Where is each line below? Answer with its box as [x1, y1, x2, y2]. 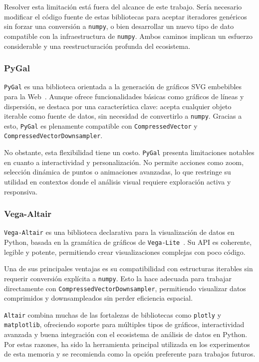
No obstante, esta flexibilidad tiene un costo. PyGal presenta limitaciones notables [4, 147, 255, 158]
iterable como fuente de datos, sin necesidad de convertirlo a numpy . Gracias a [4, 111, 242, 121]
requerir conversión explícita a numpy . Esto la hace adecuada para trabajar [4, 273, 232, 283]
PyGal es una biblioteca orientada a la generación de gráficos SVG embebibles [4, 81, 242, 92]
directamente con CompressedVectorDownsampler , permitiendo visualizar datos [4, 283, 246, 293]
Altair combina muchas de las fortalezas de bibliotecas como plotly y [4, 309, 222, 320]
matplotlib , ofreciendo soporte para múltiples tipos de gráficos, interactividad [4, 319, 245, 330]
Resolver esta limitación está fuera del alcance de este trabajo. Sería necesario [4, 1, 242, 11]
